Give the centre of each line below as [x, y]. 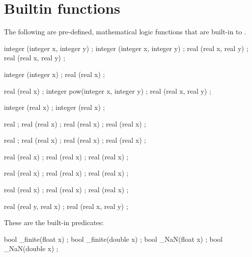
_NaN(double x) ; [31, 248]
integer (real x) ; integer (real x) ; [55, 107]
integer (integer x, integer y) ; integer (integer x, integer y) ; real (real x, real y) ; [126, 48]
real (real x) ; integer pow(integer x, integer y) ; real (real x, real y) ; [108, 90]
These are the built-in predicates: [54, 222]
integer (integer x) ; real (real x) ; [55, 74]
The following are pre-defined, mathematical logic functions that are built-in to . [125, 32]
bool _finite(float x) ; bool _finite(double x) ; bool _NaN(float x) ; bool [113, 239]
